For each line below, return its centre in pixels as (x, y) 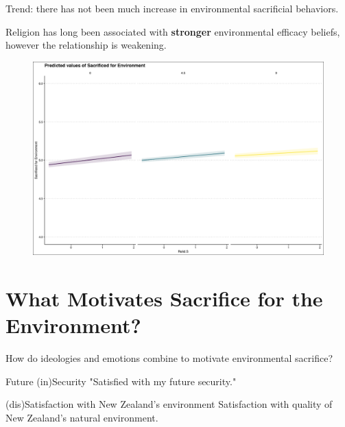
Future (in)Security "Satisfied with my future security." (121, 381)
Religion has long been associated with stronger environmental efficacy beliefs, (173, 31)
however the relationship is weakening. (86, 45)
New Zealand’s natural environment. (82, 417)
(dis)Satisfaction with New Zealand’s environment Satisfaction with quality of (169, 404)
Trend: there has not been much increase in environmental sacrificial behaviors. (172, 8)
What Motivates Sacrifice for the (164, 298)
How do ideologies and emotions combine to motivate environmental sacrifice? (169, 358)
